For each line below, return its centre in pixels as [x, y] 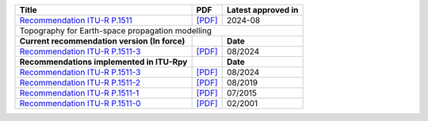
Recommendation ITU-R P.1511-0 [80, 103]
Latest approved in [262, 10]
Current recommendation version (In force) [102, 41]
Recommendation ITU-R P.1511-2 [80, 83]
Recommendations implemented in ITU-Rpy [103, 62]
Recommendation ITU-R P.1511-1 [79, 93]
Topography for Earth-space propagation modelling [116, 30]
